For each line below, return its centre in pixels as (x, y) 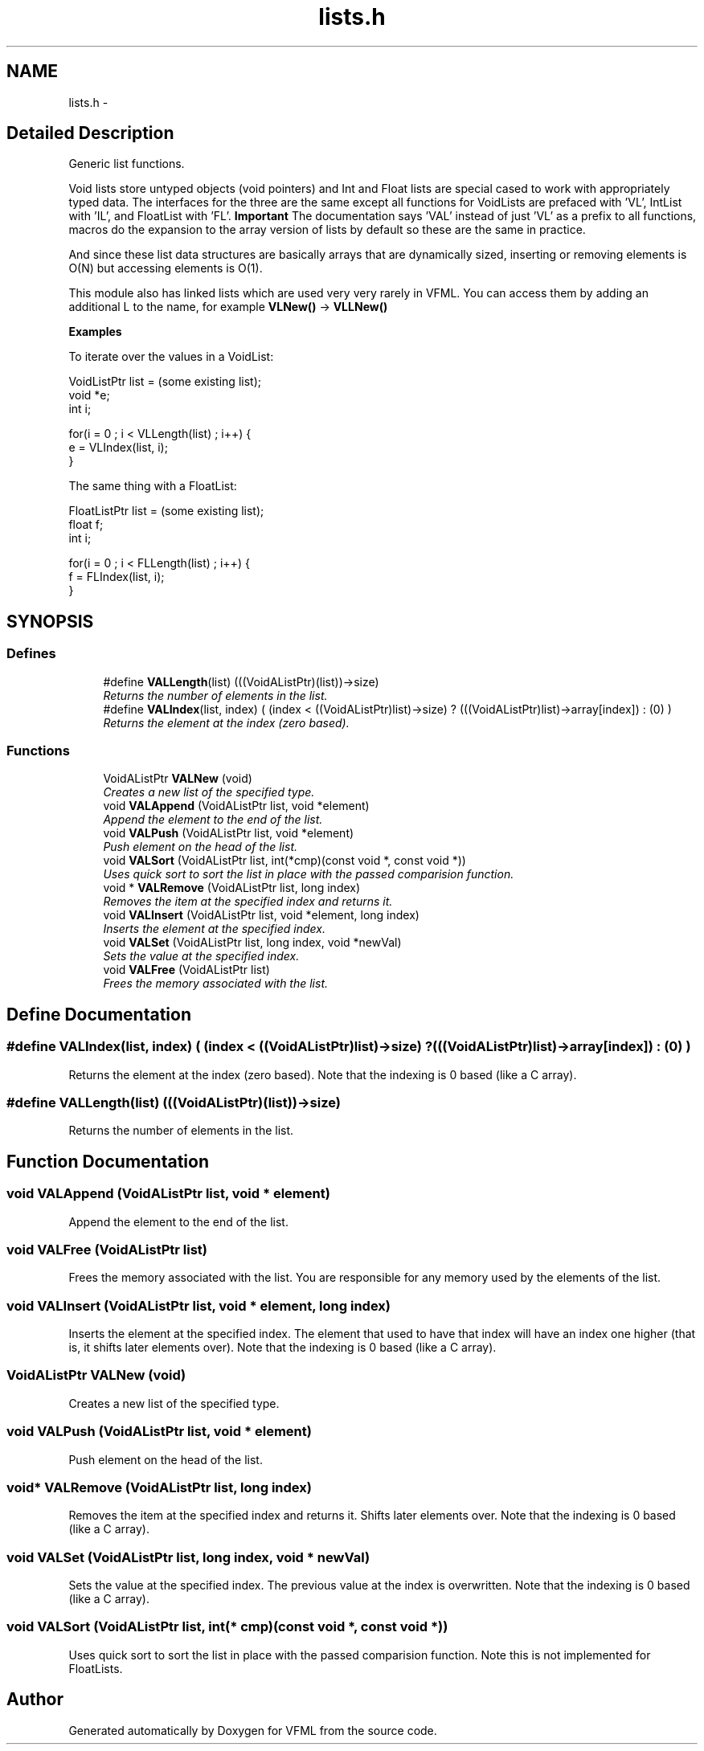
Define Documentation (99, 1014)
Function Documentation (108, 1161)
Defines (31, 654)
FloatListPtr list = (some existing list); (166, 511)
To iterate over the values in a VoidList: (171, 357)
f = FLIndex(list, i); (117, 577)
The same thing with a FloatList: (153, 486)
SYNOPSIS (50, 621)
